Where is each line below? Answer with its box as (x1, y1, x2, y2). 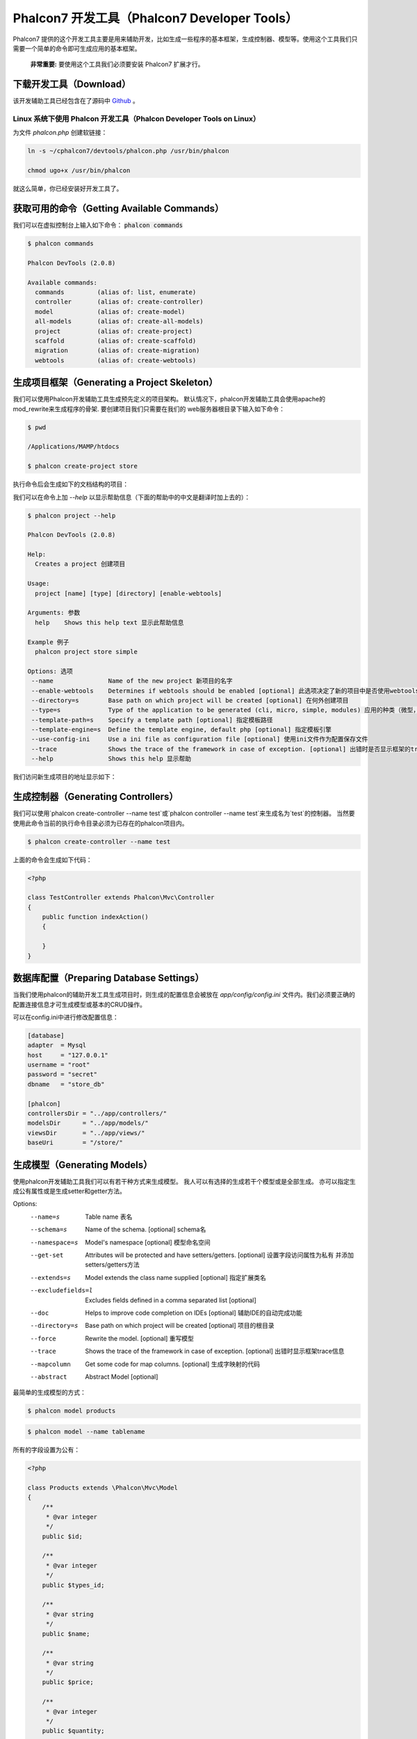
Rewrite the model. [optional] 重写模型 (85, 1334, 195, 1343)
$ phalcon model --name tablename (27, 1427, 145, 1436)
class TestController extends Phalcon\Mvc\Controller (27, 894, 215, 901)
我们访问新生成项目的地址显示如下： (13, 773, 117, 781)
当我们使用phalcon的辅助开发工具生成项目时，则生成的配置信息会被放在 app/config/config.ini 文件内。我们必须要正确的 (13, 991, 356, 999)
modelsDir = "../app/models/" (27, 1119, 149, 1127)
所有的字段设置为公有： (13, 1445, 80, 1454)
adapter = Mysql (27, 1041, 87, 1050)
